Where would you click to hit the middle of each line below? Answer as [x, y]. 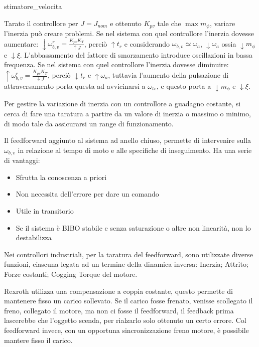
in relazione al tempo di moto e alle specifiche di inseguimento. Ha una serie [135, 150]
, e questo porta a [184, 85]
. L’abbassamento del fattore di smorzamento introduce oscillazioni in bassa [136, 54]
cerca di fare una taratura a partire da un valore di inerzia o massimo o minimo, [128, 114]
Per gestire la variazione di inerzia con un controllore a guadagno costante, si [122, 104]
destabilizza [34, 237]
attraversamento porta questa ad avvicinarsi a [75, 85]
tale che [169, 23]
